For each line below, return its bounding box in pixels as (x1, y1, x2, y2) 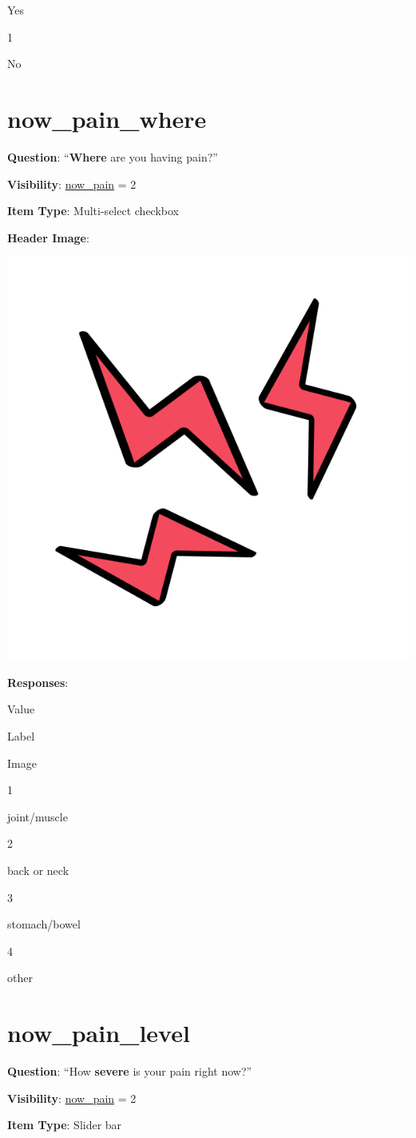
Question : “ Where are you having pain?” (7, 148, 218, 165)
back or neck (7, 862, 69, 879)
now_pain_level (7, 1016, 190, 1049)
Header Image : (7, 229, 89, 246)
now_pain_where (7, 102, 207, 134)
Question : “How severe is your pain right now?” (7, 1063, 252, 1080)
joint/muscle (7, 808, 68, 825)
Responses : (7, 673, 69, 690)
